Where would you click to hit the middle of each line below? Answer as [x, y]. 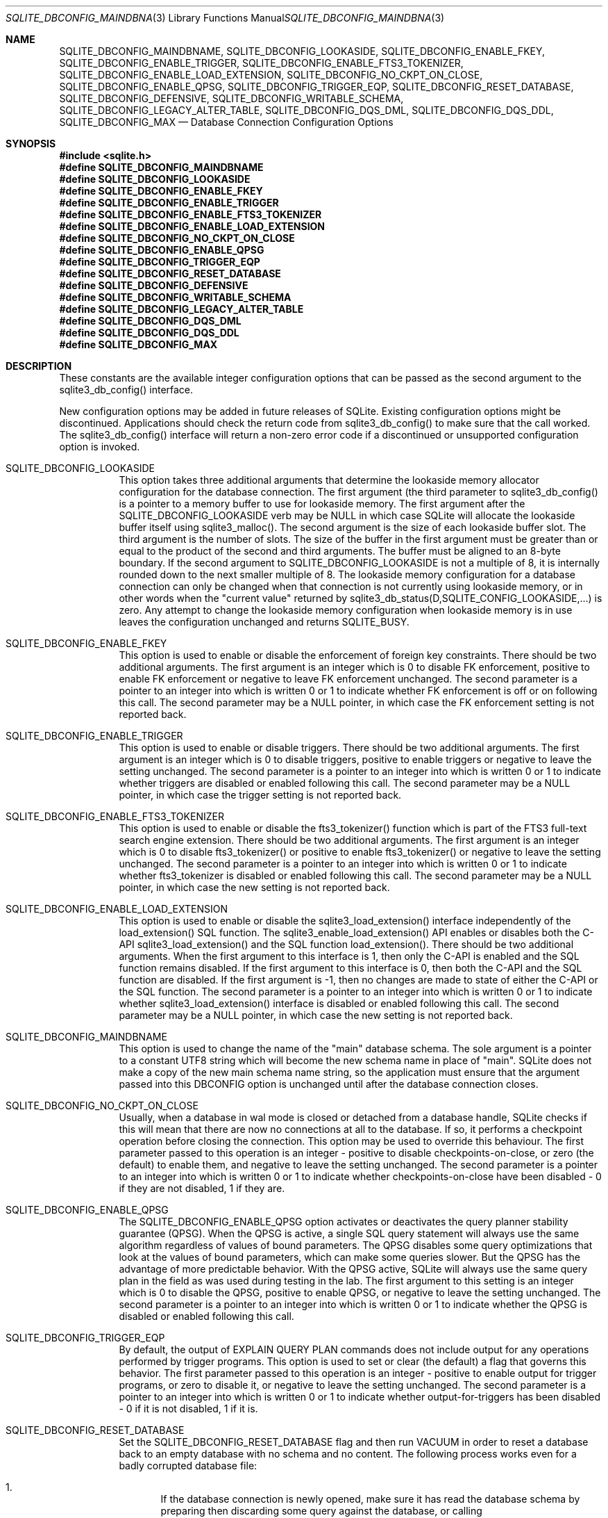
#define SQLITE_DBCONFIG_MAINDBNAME [161, 167]
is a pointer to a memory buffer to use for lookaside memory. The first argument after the [322, 504]
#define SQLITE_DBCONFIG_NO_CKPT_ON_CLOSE [177, 238]
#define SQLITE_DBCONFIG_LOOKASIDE [155, 179]
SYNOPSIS [31, 144]
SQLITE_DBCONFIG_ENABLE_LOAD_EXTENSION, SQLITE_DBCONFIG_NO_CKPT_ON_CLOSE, [271, 75]
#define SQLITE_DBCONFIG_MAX [138, 344]
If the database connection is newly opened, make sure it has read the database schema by [370, 1499]
